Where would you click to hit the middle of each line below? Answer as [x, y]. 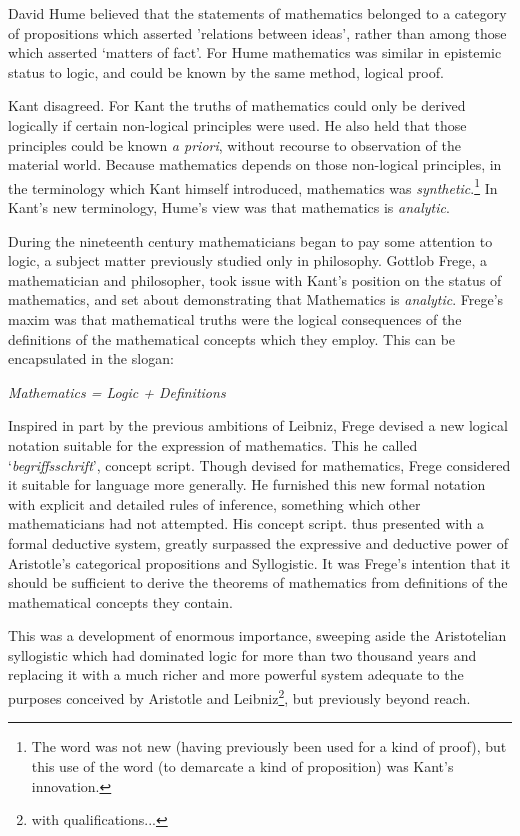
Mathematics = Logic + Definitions [117, 391]
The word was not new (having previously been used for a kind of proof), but [269, 746]
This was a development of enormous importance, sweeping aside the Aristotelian [257, 635]
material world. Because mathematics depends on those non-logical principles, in [255, 164]
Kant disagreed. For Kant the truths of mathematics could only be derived [237, 105]
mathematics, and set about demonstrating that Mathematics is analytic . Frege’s [256, 299]
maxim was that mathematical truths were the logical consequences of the [235, 318]
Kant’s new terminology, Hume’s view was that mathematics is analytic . [229, 207]
